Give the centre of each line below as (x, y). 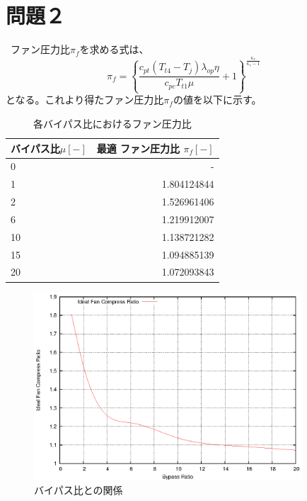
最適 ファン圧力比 (138, 148)
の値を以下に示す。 (217, 100)
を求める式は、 (114, 49)
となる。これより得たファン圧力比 (85, 100)
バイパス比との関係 (79, 490)
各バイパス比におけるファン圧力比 (112, 123)
